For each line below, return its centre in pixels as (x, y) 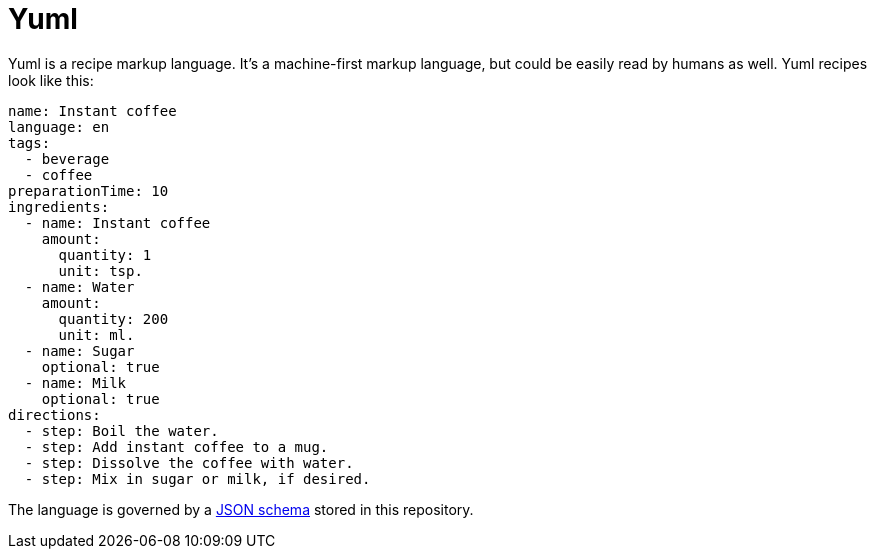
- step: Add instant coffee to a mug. (176, 446)
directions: (54, 414)
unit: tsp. (100, 270)
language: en (59, 126)
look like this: (51, 80)
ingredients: (59, 206)
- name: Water (79, 286)
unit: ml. (96, 334)
